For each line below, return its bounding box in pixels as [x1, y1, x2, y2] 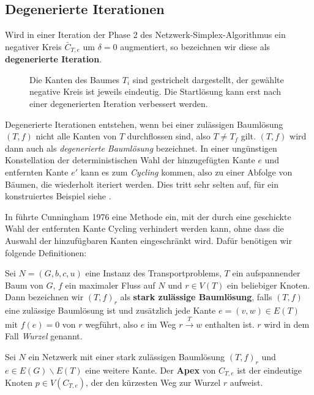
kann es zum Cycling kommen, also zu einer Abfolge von [80, 166, 293, 178]
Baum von [5, 278, 43, 291]
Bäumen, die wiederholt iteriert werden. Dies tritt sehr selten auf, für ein [5, 177, 278, 190]
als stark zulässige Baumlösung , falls [120, 290, 272, 303]
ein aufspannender [232, 267, 301, 279]
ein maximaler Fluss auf [65, 278, 155, 291]
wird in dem [264, 317, 310, 330]
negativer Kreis [5, 40, 62, 53]
